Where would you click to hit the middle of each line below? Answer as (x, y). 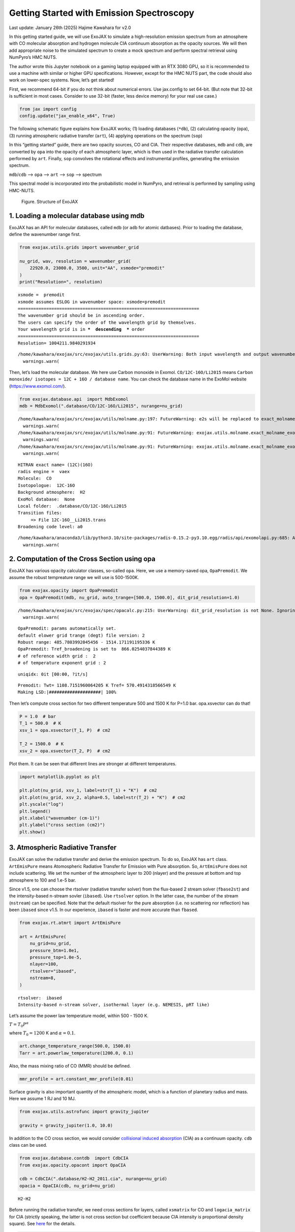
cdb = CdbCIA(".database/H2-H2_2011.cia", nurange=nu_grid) (93, 1179)
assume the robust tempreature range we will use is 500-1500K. (74, 578)
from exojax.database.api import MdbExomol (74, 399)
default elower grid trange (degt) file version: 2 (81, 635)
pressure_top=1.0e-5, (56, 957)
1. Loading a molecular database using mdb (77, 216)
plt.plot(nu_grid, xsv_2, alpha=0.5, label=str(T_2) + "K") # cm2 (103, 797)
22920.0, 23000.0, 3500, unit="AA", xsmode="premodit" (97, 268)
